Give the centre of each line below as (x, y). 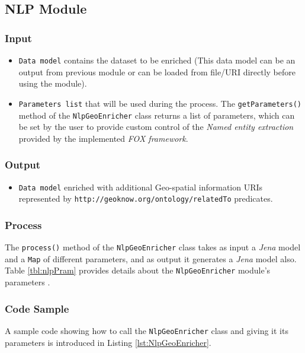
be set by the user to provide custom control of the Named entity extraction (156, 127)
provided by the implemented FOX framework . (103, 138)
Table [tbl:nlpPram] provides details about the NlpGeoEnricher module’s (138, 270)
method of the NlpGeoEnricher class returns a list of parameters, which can (157, 115)
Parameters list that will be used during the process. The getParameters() (160, 103)
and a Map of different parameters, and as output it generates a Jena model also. (151, 258)
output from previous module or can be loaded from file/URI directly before (157, 71)
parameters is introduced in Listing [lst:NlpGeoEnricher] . (108, 342)
